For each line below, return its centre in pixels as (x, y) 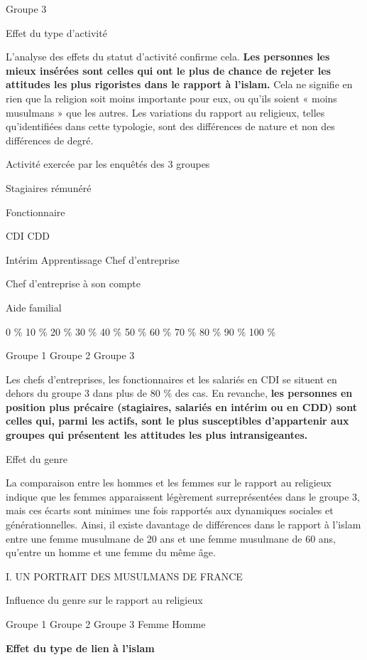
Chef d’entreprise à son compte (73, 283)
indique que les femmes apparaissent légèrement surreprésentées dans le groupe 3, (183, 496)
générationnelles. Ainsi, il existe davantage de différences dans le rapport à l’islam (183, 525)
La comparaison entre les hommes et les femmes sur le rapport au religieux (169, 483)
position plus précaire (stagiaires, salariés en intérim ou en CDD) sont (181, 406)
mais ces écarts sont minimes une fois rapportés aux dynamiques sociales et (170, 510)
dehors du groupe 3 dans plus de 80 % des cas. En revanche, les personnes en (179, 393)
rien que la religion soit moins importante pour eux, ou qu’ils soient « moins (171, 98)
